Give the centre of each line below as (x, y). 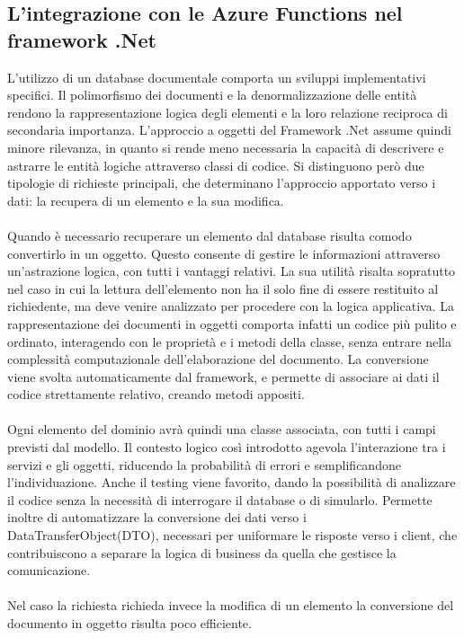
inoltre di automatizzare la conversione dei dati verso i (157, 517)
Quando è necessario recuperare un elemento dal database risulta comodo (210, 235)
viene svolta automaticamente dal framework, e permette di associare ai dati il (223, 376)
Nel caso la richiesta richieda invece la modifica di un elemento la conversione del (231, 605)
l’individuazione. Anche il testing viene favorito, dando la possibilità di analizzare (232, 482)
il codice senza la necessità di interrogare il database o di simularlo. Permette (220, 499)
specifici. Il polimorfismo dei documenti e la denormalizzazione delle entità (212, 95)
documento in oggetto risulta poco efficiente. (129, 623)
